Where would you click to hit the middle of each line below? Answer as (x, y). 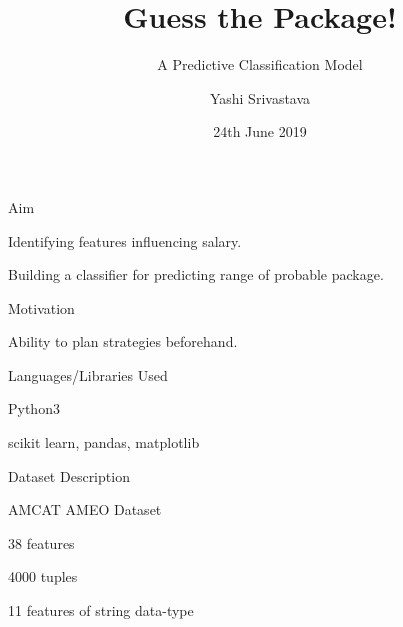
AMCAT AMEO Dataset (85, 509)
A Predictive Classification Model (260, 64)
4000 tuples (43, 576)
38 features (41, 542)
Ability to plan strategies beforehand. (123, 341)
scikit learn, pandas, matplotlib (104, 442)
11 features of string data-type (101, 610)
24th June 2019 (260, 131)
